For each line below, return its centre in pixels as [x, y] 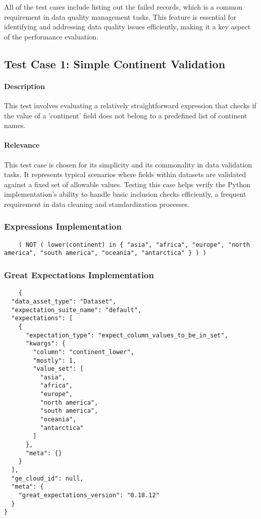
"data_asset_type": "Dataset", [64, 301]
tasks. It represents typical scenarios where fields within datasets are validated [125, 174]
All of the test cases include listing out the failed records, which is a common [123, 7]
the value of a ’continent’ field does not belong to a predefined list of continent [126, 115]
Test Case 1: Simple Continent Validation [115, 63]
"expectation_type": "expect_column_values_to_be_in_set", [127, 335]
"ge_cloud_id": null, [47, 478]
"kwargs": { [45, 344]
